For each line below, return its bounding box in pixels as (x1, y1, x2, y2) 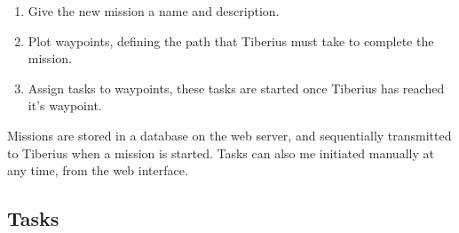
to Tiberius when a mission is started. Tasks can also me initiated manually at (7, 143, 434, 162)
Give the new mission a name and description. (28, 2, 280, 20)
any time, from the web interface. (7, 161, 188, 180)
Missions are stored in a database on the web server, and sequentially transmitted (7, 125, 452, 144)
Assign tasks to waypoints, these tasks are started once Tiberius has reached (28, 78, 445, 97)
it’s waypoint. (28, 96, 102, 115)
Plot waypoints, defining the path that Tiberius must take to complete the (28, 31, 434, 50)
